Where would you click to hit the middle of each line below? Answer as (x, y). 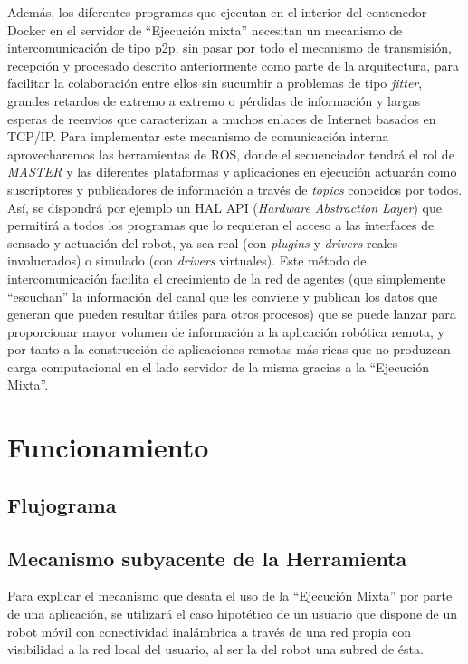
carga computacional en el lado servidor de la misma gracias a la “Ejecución (219, 366)
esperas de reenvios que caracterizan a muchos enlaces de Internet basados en (222, 118)
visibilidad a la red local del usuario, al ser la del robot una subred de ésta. (215, 649)
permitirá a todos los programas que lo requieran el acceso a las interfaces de (221, 225)
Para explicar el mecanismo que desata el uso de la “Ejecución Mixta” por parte (230, 596)
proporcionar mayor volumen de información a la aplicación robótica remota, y (226, 331)
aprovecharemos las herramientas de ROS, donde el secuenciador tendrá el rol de (231, 154)
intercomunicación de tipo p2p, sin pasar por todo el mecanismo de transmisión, (229, 48)
